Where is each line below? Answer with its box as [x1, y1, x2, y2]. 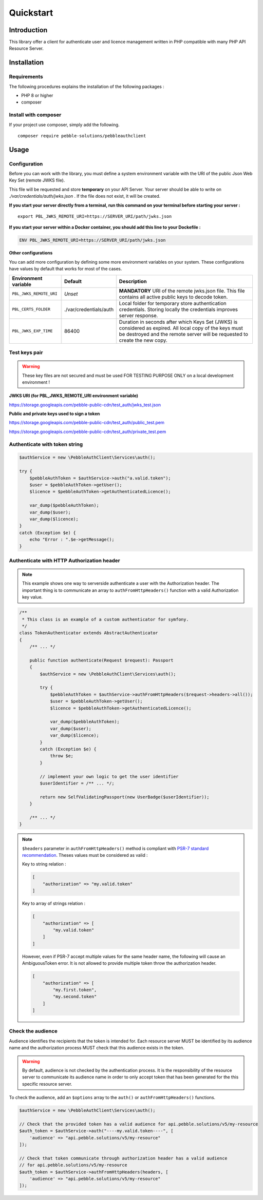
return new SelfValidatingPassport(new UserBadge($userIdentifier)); [39, 794, 209, 800]
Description [119, 278, 147, 285]
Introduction [9, 26, 48, 34]
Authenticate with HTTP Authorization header [9, 557, 120, 564]
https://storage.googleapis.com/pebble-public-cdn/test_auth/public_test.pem [9, 420, 165, 426]
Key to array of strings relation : [22, 901, 85, 907]
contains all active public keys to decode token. [119, 293, 228, 300]
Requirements [9, 73, 43, 80]
